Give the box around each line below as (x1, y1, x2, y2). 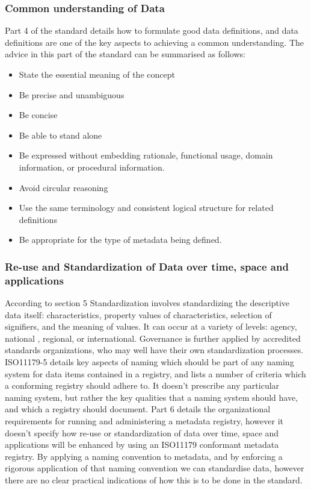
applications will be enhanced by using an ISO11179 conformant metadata (5, 438, 279, 451)
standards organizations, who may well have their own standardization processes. (5, 344, 304, 356)
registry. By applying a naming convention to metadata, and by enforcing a (5, 450, 283, 462)
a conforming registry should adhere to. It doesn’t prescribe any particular (5, 379, 280, 392)
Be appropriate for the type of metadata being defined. (19, 233, 222, 246)
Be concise (19, 108, 58, 121)
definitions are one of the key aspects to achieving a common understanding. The (5, 36, 304, 48)
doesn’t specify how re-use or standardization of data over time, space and (5, 426, 279, 439)
